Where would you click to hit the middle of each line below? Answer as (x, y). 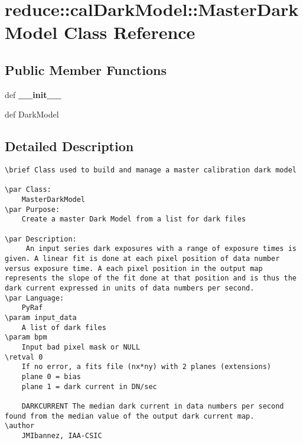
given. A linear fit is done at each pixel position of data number (142, 259)
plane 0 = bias (51, 376)
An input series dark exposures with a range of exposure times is (161, 249)
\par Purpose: (32, 209)
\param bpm (26, 337)
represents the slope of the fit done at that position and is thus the (151, 278)
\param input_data (41, 318)
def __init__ (33, 94)
